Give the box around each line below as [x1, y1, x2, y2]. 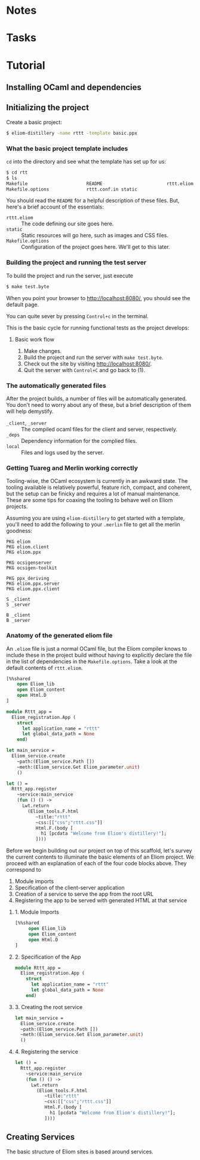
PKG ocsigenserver [6, 560, 52, 566]
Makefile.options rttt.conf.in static [6, 186, 137, 192]
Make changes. [23, 347, 62, 354]
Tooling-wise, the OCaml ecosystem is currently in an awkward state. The [6, 478, 188, 485]
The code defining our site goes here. [21, 220, 114, 228]
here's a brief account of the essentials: [6, 203, 104, 210]
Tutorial [6, 58, 46, 72]
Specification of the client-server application [14, 884, 125, 892]
